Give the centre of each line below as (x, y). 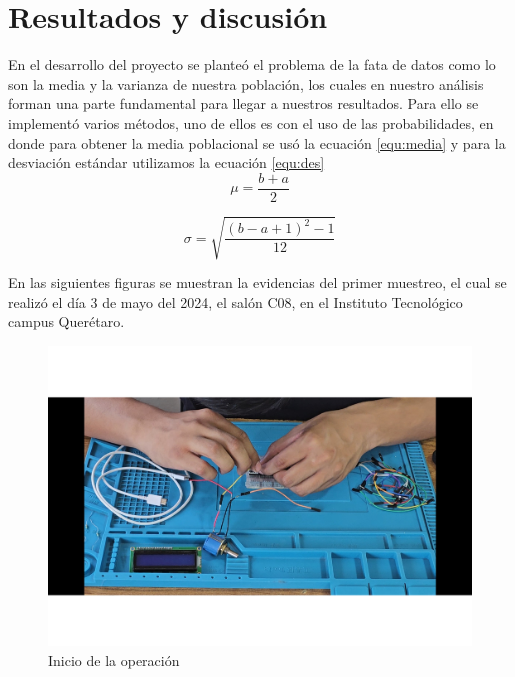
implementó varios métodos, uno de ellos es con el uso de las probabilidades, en (251, 122)
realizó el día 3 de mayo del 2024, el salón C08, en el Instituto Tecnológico (235, 301)
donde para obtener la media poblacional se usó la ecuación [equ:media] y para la (257, 142)
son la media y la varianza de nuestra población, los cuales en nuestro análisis (246, 83)
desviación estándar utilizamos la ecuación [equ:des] (166, 162)
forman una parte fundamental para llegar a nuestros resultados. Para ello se (243, 103)
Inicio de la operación (114, 659)
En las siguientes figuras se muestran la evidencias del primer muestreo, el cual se (257, 282)
